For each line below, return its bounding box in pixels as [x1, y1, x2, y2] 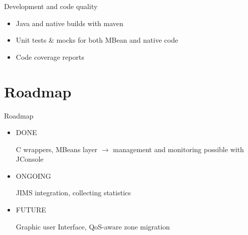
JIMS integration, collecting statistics [16, 187, 131, 198]
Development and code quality [4, 1, 98, 11]
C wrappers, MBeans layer [16, 144, 98, 154]
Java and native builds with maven [16, 18, 123, 28]
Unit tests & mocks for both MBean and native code [16, 35, 178, 45]
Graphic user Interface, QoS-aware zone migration [16, 221, 170, 231]
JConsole [16, 154, 44, 164]
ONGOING [16, 170, 51, 181]
